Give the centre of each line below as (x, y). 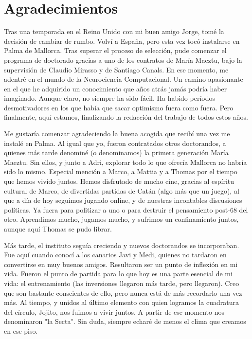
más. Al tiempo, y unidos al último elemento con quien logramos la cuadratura (121, 302)
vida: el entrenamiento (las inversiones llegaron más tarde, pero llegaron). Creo (122, 283)
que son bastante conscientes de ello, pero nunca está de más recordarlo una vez (123, 293)
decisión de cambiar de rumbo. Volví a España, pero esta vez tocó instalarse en (122, 41)
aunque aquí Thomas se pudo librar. (58, 229)
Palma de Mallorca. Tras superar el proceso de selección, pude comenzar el (115, 50)
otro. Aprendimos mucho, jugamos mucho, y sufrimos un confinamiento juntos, (121, 219)
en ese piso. (21, 330)
